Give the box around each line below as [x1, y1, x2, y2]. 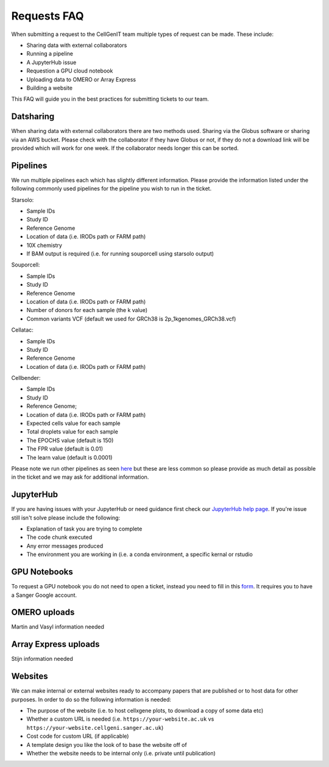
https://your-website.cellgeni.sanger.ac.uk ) [26, 724, 164, 731]
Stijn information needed [11, 655, 73, 663]
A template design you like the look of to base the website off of [26, 741, 187, 748]
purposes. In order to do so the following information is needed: [11, 696, 172, 703]
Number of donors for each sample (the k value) [26, 307, 148, 314]
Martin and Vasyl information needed [11, 623, 105, 630]
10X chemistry [26, 241, 62, 249]
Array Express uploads [11, 639, 100, 649]
